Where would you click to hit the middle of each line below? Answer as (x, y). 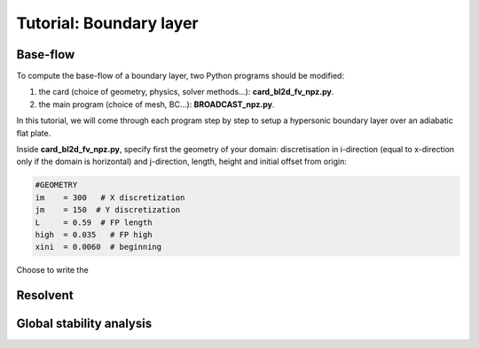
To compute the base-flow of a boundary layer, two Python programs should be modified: (181, 76)
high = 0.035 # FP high (94, 234)
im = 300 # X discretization (110, 197)
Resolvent (45, 295)
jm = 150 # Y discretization (108, 210)
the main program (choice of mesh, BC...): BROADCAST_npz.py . (157, 104)
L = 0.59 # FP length (94, 222)
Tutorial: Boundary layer (107, 23)
